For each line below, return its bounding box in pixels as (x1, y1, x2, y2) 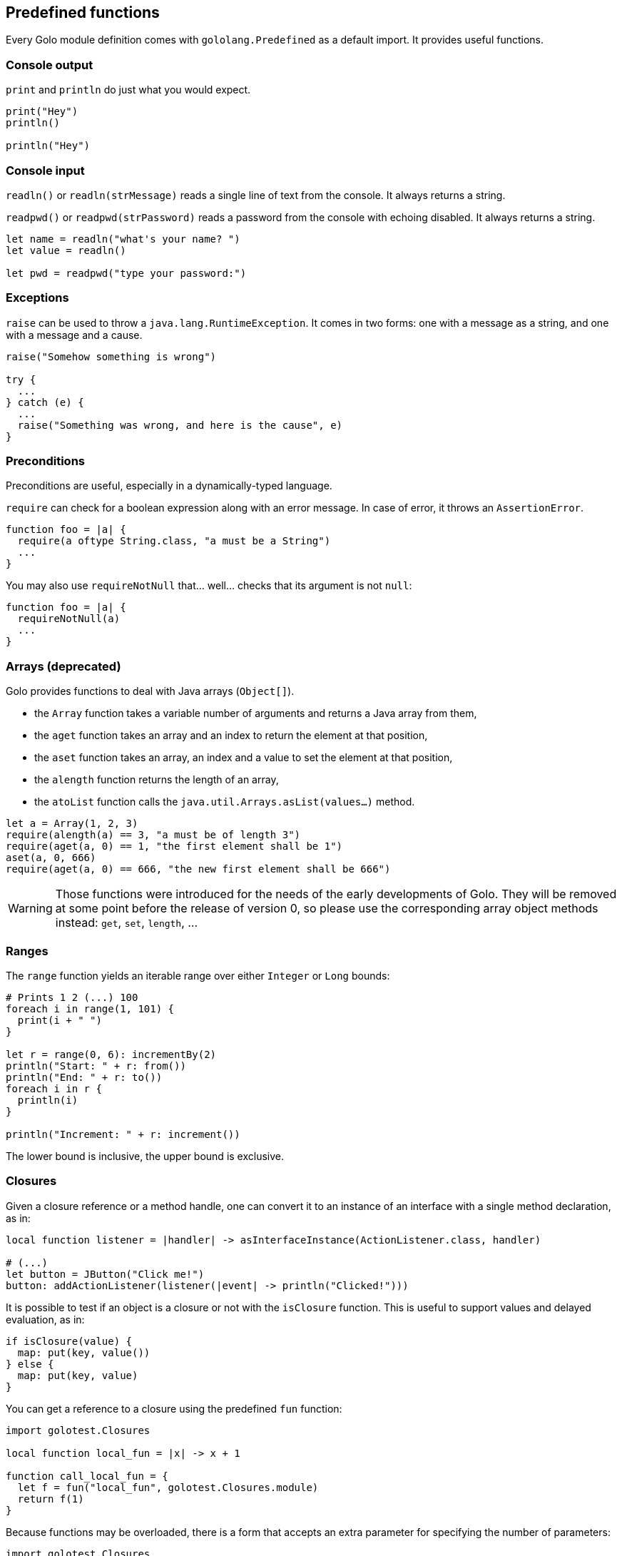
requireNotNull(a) (17, 613, 121, 625)
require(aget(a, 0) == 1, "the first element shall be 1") (6, 840, 343, 853)
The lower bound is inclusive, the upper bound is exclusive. (6, 1149, 285, 1162)
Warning (8, 901, 53, 916)
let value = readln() (6, 244, 126, 256)
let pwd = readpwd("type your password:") (6, 267, 247, 279)
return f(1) (17, 1493, 84, 1505)
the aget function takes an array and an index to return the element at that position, (34, 729, 428, 742)
